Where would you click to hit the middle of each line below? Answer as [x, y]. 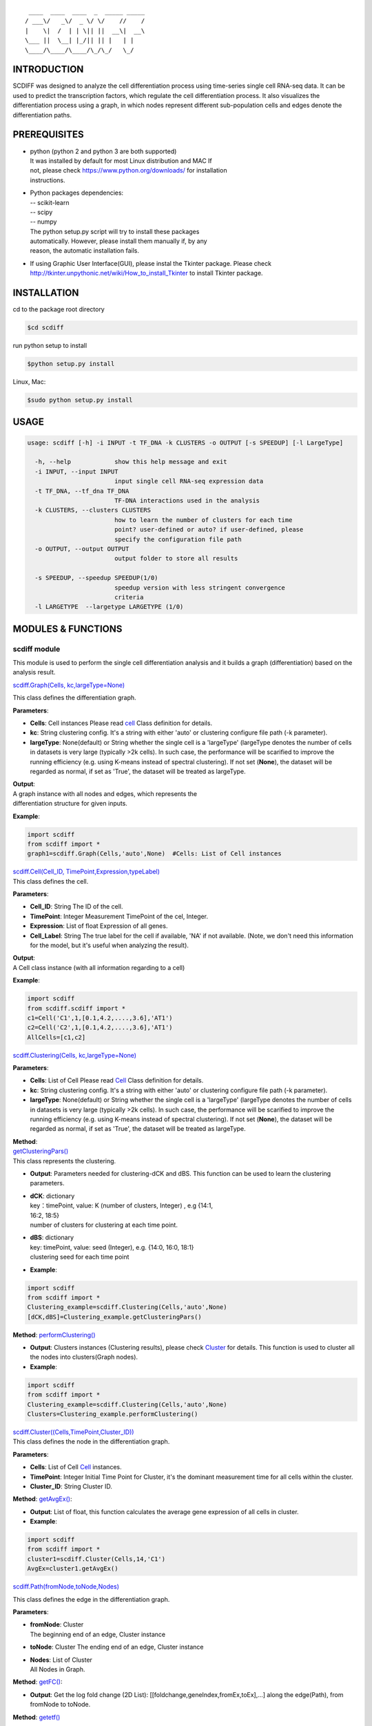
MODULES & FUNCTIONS [68, 629]
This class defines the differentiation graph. [75, 698]
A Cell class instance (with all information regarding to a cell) [99, 967]
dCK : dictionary [52, 1196]
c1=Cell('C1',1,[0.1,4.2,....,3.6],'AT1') [100, 1018]
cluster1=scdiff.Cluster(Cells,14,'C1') [96, 1559]
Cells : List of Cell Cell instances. [76, 1467]
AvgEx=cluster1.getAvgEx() [73, 1569]
